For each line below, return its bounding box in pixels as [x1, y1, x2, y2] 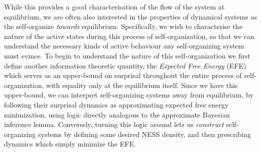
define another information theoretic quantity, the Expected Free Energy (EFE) [4, 60, 246, 70]
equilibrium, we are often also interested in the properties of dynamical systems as [4, 11, 257, 21]
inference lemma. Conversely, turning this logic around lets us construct [4, 119, 224, 129]
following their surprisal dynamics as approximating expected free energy [4, 99, 229, 109]
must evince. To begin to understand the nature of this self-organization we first [4, 50, 250, 60]
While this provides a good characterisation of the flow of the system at [4, 1, 225, 11]
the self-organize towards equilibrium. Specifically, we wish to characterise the [4, 21, 242, 31]
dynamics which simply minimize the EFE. [4, 138, 136, 149]
